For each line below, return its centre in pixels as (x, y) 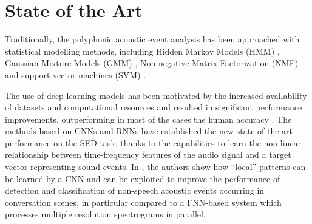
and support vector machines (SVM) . (76, 74)
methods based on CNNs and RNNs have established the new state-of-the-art (149, 131)
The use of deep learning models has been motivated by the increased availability (156, 95)
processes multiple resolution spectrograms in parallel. (105, 214)
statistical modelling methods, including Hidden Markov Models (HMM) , (142, 51)
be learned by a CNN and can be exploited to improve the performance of (143, 178)
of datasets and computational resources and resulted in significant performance (154, 107)
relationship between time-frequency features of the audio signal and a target (148, 154)
